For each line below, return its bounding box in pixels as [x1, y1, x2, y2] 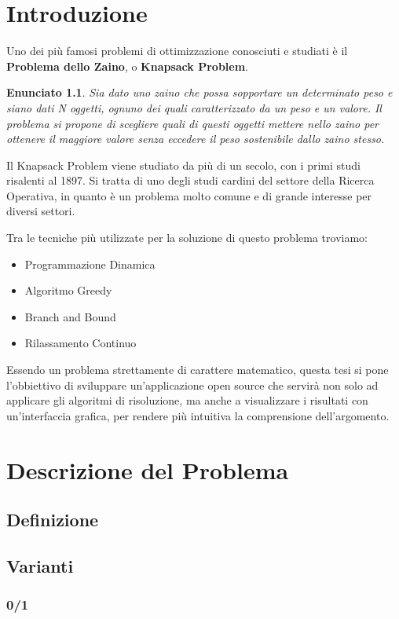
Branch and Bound [24, 308, 116, 324]
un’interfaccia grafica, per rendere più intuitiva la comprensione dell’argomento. [6, 407, 390, 423]
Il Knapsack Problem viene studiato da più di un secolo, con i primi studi [6, 156, 361, 173]
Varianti [6, 553, 74, 577]
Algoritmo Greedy [24, 282, 112, 299]
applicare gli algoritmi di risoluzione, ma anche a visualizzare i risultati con [6, 392, 368, 408]
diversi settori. [6, 203, 75, 219]
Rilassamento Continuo [24, 335, 137, 351]
